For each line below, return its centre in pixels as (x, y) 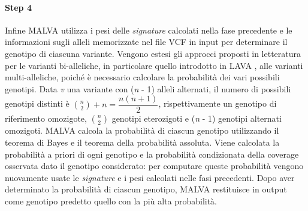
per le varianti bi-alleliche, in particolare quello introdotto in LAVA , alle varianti (154, 65)
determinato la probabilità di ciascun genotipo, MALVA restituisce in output (146, 189)
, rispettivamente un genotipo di (218, 103)
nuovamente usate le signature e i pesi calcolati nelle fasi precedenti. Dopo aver (150, 177)
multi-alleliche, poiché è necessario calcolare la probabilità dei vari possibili (142, 77)
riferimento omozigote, (46, 118)
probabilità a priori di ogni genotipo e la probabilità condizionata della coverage (152, 154)
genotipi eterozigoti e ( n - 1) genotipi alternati (197, 118)
